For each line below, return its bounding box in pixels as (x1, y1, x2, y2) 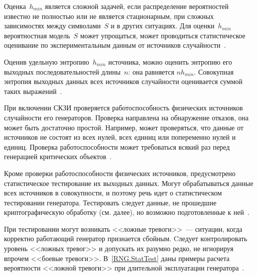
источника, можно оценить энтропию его (108, 56, 232, 67)
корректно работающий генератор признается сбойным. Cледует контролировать (4, 233, 248, 244)
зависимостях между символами (4, 20, 101, 31)
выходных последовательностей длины (4, 66, 121, 77)
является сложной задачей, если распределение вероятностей (45, 1, 229, 11)
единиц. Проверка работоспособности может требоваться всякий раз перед (4, 141, 230, 152)
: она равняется (128, 66, 175, 77)
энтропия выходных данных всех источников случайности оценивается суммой (4, 76, 243, 87)
